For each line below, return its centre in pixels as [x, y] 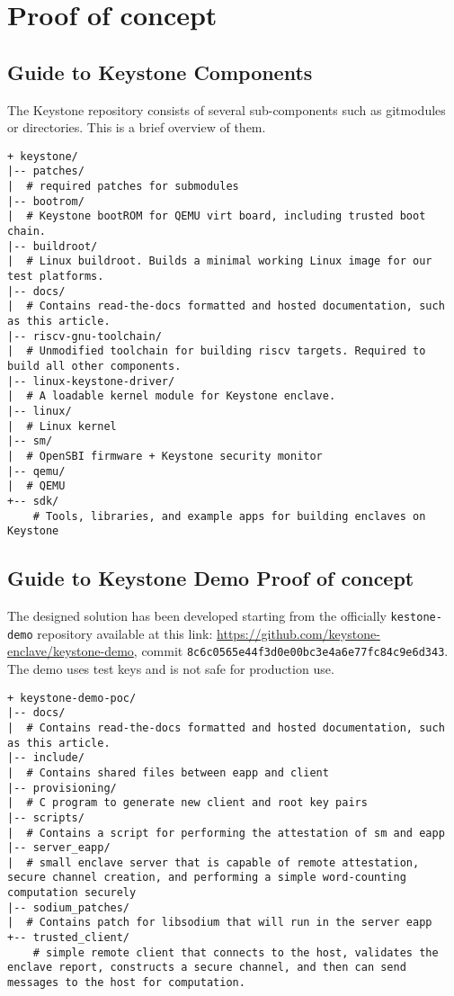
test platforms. [56, 277]
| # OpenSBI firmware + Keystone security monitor [165, 456]
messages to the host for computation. [126, 983]
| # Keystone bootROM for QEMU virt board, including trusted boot [217, 216]
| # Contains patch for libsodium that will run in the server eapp [220, 923]
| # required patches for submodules [123, 187]
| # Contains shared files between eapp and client [168, 772]
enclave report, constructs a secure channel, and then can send [207, 968]
